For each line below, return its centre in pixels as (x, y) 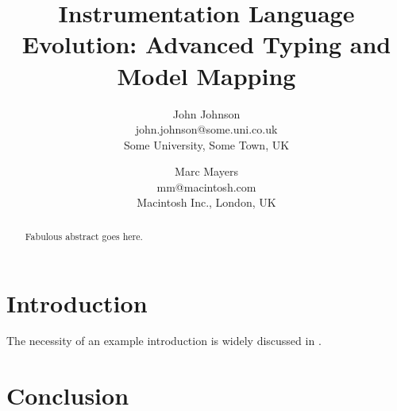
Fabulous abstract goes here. (84, 236)
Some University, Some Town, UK (206, 144)
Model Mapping (206, 75)
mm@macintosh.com (206, 186)
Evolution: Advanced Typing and (206, 44)
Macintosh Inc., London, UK (206, 202)
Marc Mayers (206, 171)
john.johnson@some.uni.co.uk (206, 129)
